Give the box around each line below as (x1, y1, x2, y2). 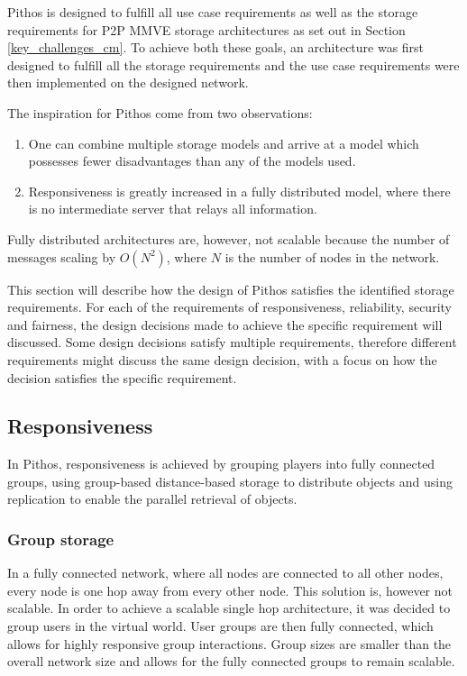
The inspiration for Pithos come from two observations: (7, 103, 313, 122)
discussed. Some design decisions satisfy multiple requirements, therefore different (7, 333, 457, 352)
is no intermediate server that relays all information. (28, 199, 317, 218)
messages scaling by (7, 247, 116, 266)
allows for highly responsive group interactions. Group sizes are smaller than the (7, 634, 452, 653)
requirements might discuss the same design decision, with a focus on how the (7, 350, 437, 369)
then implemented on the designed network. (7, 73, 249, 92)
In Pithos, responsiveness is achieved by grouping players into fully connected (7, 454, 435, 473)
